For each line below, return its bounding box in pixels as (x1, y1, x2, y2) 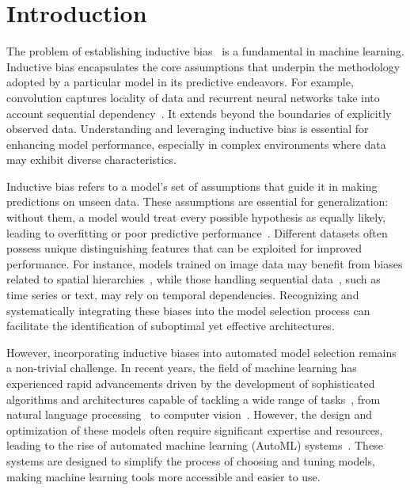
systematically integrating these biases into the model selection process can (6, 302, 370, 318)
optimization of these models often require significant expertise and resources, (6, 421, 383, 438)
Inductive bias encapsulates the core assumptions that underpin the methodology (6, 58, 401, 74)
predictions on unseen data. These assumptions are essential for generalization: (6, 193, 389, 210)
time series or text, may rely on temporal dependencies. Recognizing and (6, 287, 359, 303)
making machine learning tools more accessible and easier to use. (6, 468, 321, 484)
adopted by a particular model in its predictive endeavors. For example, (6, 74, 354, 90)
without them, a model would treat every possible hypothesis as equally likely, (6, 209, 386, 226)
